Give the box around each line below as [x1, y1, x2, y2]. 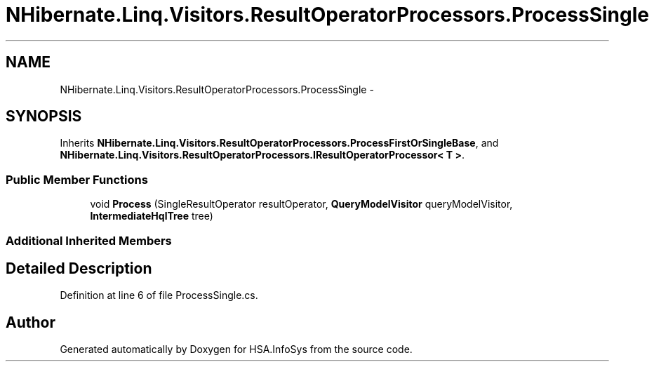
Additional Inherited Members [6, 233, 172, 248]
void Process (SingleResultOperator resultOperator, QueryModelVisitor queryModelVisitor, [90, 198, 513, 211]
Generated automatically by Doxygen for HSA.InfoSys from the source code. [60, 343, 413, 356]
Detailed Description [6, 259, 152, 277]
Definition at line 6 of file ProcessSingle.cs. [60, 289, 258, 302]
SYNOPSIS [6, 107, 82, 126]
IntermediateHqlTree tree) [90, 210, 213, 222]
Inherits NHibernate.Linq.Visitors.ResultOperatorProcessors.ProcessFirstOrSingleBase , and [60, 137, 499, 149]
